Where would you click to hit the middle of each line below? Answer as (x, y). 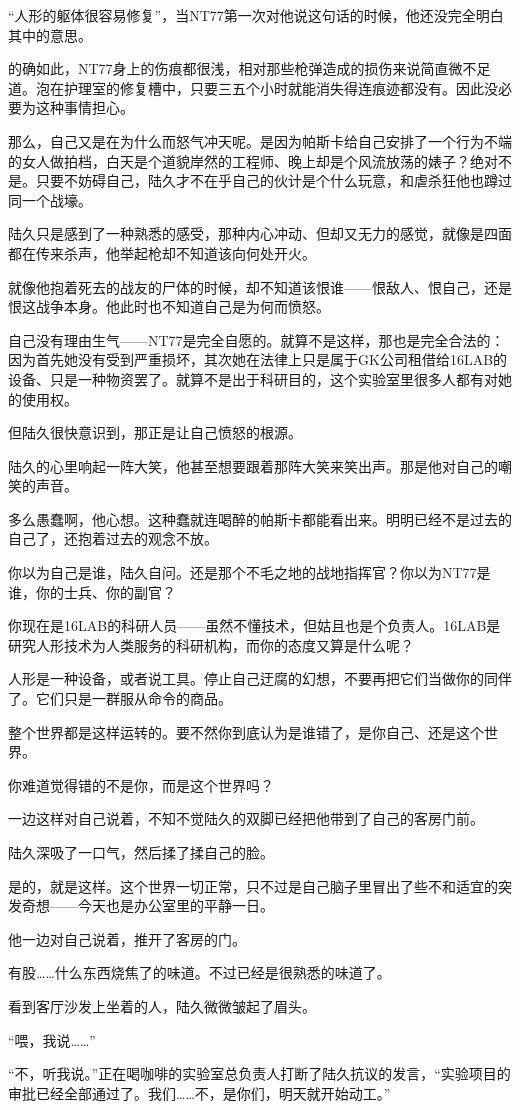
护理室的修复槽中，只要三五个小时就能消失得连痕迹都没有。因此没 (280, 87)
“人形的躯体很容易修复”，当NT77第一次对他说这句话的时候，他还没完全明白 (256, 15)
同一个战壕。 (50, 199)
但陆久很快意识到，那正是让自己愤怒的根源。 (155, 432)
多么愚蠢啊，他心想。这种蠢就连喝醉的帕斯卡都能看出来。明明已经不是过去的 (260, 518)
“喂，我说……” (52, 1039)
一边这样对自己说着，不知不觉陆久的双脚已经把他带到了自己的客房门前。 (246, 818)
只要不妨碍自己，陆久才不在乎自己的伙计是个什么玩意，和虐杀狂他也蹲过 (273, 180)
